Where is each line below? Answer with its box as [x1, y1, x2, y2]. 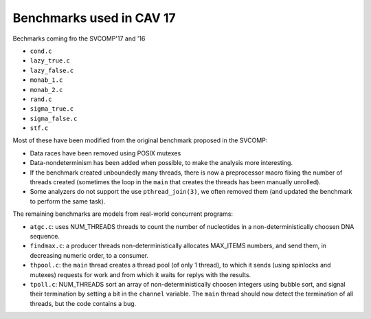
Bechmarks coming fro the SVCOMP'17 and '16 [12, 34, 146, 43]
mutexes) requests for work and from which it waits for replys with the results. [30, 270, 251, 278]
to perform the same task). [30, 197, 106, 206]
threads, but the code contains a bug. [30, 299, 137, 307]
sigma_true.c [30, 105, 74, 113]
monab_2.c [30, 86, 63, 93]
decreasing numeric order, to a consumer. [30, 251, 149, 259]
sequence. [30, 232, 60, 240]
